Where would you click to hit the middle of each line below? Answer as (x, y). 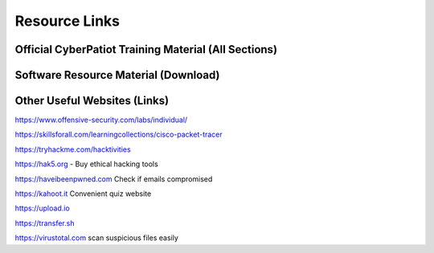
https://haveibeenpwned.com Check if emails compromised (114, 179)
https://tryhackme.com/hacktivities (73, 149)
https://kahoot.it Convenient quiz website (83, 194)
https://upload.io (42, 208)
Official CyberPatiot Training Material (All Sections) (146, 49)
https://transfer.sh (45, 223)
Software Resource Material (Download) (117, 75)
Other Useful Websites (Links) (92, 101)
